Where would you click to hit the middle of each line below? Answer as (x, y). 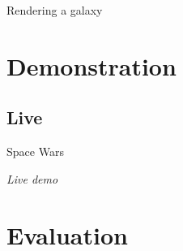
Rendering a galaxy (55, 10)
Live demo (32, 178)
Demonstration (91, 65)
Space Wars (35, 151)
